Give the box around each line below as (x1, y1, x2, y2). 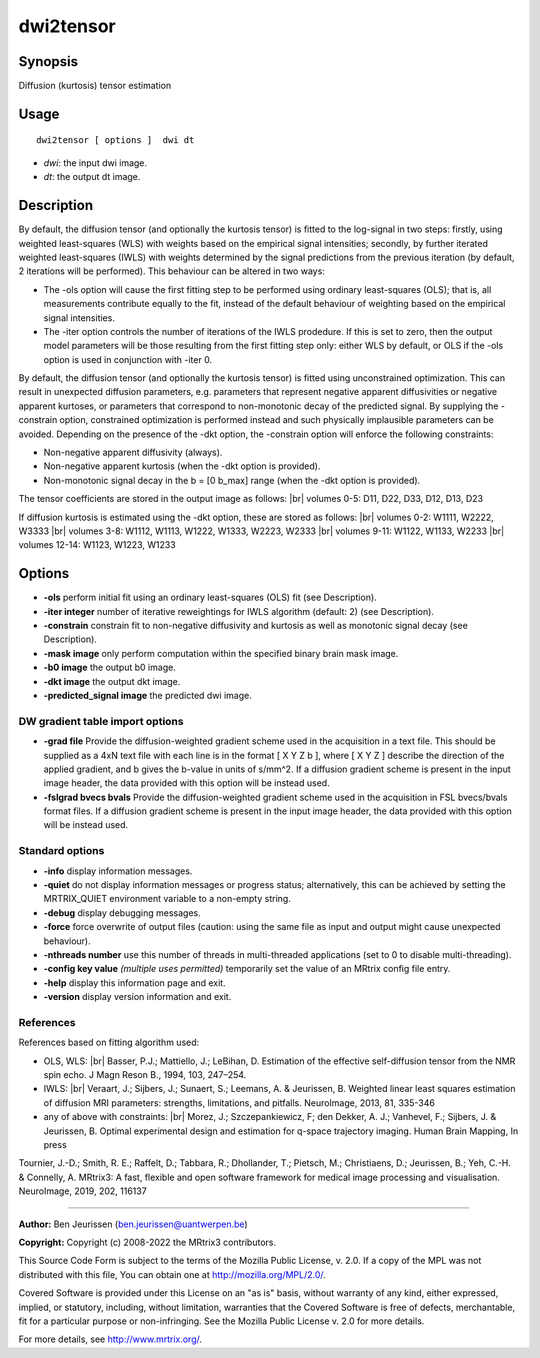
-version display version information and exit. (43, 991, 232, 1003)
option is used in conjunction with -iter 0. (43, 353, 213, 365)
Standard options (18, 844, 105, 858)
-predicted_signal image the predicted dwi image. (43, 690, 252, 701)
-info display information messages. (43, 865, 193, 877)
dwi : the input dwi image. (43, 156, 148, 169)
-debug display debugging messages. (43, 906, 202, 919)
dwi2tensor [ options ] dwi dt (36, 135, 195, 146)
